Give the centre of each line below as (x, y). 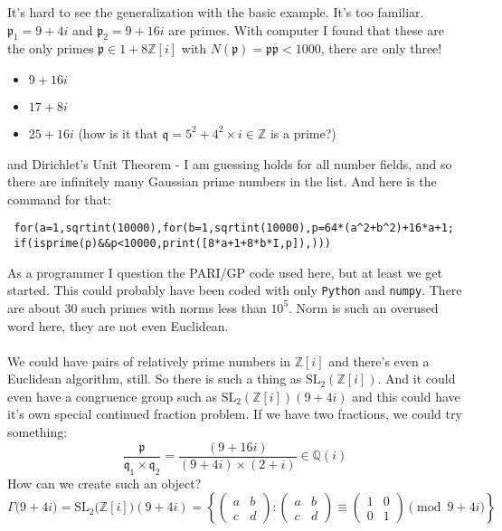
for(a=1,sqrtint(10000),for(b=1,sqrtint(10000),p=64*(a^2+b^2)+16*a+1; (234, 228)
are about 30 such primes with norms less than (137, 307)
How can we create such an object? (104, 483)
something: (38, 432)
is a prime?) (303, 133)
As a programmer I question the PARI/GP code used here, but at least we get (225, 272)
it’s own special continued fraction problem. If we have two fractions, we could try (235, 414)
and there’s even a (379, 360)
